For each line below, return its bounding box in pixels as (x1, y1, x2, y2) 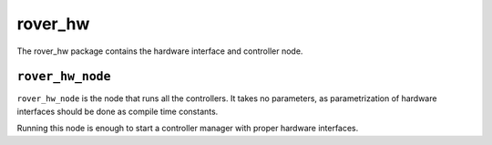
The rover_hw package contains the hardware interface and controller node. (16, 46, 303, 57)
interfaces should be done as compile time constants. (16, 106, 219, 117)
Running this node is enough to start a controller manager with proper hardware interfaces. (16, 123, 359, 134)
